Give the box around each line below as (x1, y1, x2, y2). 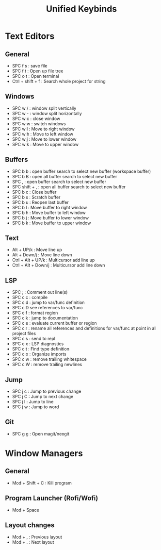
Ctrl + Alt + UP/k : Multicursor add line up (12, 257, 95, 263)
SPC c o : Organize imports (12, 351, 66, 357)
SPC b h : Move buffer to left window (12, 210, 86, 216)
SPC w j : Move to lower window (12, 136, 77, 142)
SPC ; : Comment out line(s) (12, 289, 68, 295)
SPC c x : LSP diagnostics (12, 341, 64, 347)
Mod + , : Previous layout (12, 534, 62, 540)
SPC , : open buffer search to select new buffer (12, 179, 107, 184)
